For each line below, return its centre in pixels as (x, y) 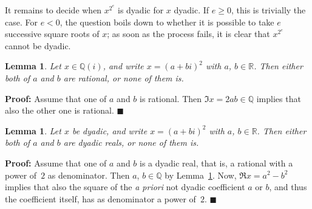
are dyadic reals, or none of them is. (131, 142)
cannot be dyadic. (38, 45)
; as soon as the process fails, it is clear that (188, 34)
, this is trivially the (268, 10)
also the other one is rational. (59, 110)
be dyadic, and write (110, 130)
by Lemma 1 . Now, (201, 175)
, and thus (288, 187)
